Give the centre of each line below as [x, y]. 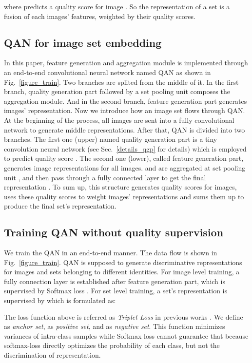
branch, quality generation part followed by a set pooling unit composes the [117, 91]
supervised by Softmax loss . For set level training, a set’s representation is [116, 291]
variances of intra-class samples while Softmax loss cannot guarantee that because [126, 335]
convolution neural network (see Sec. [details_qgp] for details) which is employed [125, 148]
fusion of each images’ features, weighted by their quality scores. [100, 16]
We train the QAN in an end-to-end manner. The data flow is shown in [111, 253]
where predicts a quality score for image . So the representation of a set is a [117, 6]
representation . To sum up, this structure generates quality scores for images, [120, 187]
